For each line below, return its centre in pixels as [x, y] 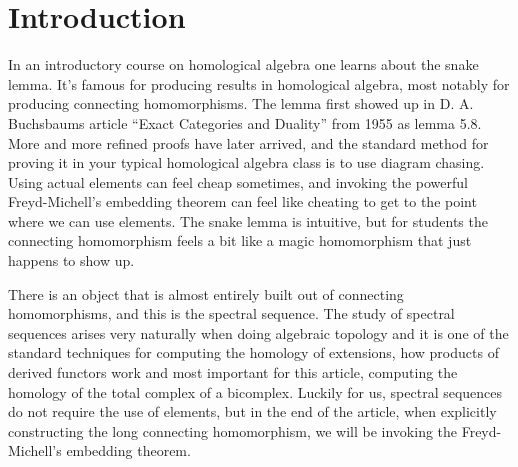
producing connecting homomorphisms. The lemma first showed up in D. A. [241, 103]
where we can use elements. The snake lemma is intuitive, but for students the [248, 220]
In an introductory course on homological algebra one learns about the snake [243, 64]
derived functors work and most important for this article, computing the [233, 372]
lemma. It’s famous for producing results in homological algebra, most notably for [259, 83]
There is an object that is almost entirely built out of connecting [206, 293]
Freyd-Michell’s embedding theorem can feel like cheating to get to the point [242, 201]
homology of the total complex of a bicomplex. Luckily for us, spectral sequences [255, 391]
